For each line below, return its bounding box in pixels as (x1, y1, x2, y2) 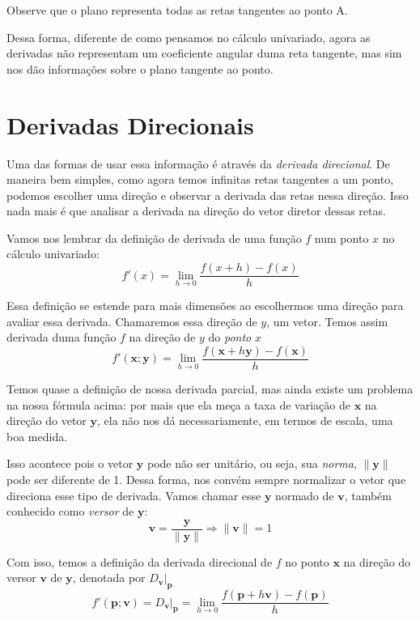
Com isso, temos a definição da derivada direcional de (6, 553, 273, 570)
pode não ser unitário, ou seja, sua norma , (147, 455, 357, 472)
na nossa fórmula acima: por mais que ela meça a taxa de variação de (6, 396, 350, 413)
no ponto (285, 553, 329, 570)
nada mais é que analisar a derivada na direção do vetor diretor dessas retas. (6, 202, 386, 219)
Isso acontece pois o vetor (6, 455, 134, 472)
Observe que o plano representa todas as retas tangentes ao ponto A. (6, 2, 348, 18)
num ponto (314, 229, 369, 246)
